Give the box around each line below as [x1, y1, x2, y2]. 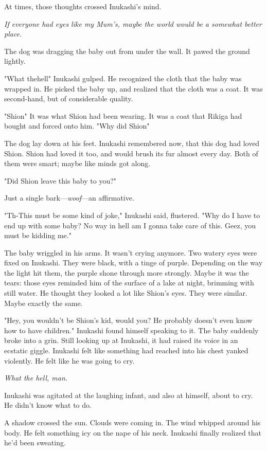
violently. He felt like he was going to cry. [4, 355, 135, 366]
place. [4, 28, 22, 39]
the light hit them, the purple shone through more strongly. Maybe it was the [4, 267, 249, 278]
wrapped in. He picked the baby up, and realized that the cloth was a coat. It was [4, 83, 263, 94]
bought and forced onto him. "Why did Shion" [4, 120, 150, 131]
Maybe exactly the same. [4, 297, 83, 308]
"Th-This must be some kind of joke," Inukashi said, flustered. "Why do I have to [4, 209, 260, 220]
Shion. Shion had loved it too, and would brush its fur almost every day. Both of [4, 148, 258, 158]
